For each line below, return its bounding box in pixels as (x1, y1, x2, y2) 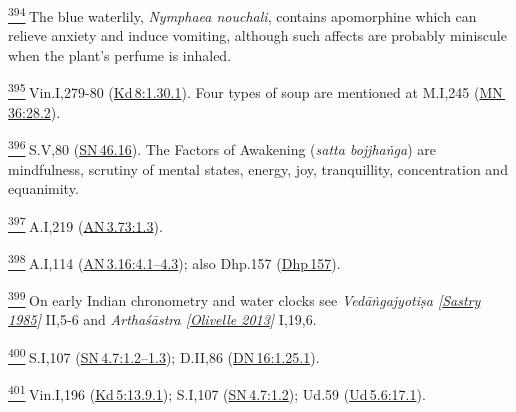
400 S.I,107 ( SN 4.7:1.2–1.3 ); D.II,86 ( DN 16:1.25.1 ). (8, 344, 320, 367)
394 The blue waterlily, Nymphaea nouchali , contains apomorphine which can (8, 3, 477, 26)
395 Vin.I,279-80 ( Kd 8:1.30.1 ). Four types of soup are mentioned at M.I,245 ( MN (8, 79, 503, 103)
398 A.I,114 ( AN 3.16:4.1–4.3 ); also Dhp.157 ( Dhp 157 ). (8, 249, 341, 273)
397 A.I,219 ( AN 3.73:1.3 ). (8, 212, 163, 236)
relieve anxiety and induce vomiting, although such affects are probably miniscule (8, 25, 507, 46)
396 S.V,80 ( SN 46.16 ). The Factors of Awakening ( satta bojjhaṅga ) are (8, 136, 436, 159)
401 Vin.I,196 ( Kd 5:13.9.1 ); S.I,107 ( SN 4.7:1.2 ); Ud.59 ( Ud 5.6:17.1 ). (8, 381, 426, 404)
